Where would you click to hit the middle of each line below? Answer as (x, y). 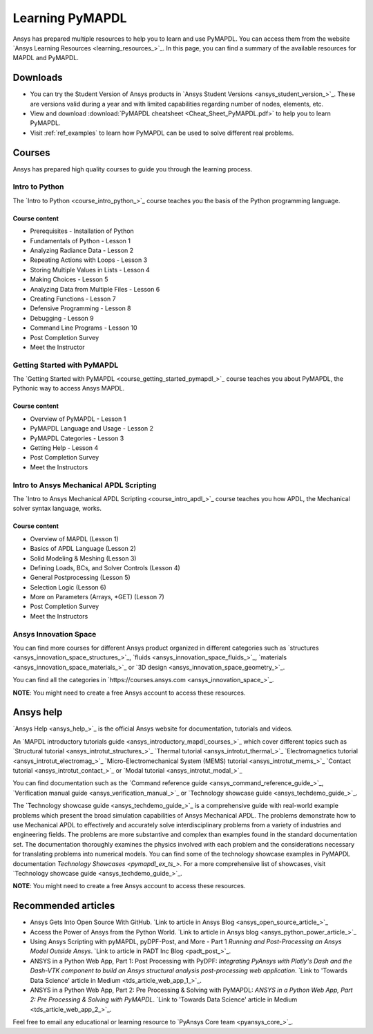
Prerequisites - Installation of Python (82, 231)
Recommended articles (64, 906)
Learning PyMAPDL (70, 18)
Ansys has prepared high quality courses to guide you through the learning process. (133, 169)
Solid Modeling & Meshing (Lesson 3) (83, 558)
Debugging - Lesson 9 (62, 318)
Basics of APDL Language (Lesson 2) (83, 549)
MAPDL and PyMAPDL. (46, 58)
